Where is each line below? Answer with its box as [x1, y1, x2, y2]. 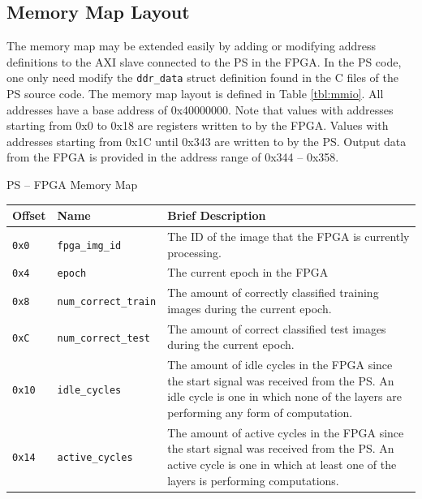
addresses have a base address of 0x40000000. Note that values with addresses [6, 101, 394, 118]
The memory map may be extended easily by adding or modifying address [6, 37, 376, 54]
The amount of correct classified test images [167, 320, 386, 337]
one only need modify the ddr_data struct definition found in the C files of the [6, 69, 398, 86]
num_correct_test [57, 332, 151, 344]
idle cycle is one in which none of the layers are [167, 388, 402, 405]
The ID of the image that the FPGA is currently [167, 227, 410, 244]
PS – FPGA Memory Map [6, 176, 138, 193]
